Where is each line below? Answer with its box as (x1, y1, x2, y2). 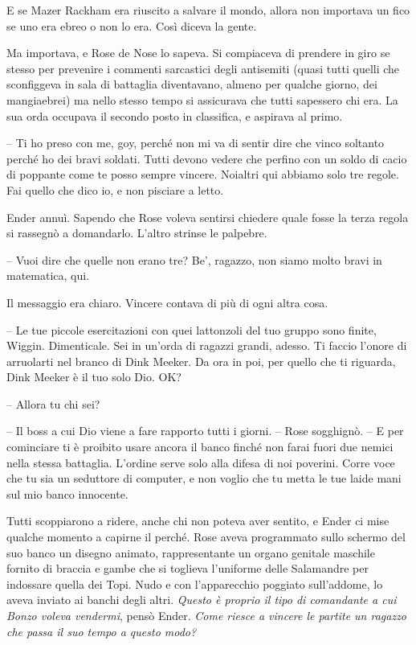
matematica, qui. (6, 267, 90, 284)
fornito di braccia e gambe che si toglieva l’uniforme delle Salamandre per (6, 560, 369, 577)
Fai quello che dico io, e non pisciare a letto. (6, 181, 224, 198)
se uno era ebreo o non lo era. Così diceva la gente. (6, 17, 257, 34)
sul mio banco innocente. (6, 485, 128, 502)
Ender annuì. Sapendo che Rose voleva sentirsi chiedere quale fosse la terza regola (6, 208, 409, 225)
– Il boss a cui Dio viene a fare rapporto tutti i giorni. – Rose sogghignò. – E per (6, 422, 404, 439)
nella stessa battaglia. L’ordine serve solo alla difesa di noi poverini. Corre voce (6, 454, 395, 470)
